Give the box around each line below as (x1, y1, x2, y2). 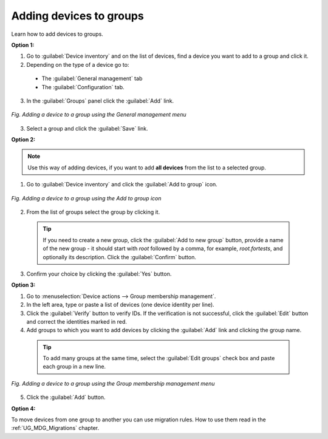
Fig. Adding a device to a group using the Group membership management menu (11, 379, 215, 387)
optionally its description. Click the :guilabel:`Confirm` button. (43, 253, 197, 260)
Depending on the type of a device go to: (26, 61, 129, 68)
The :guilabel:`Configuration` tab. (41, 83, 125, 90)
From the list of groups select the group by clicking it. (26, 208, 160, 216)
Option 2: (11, 136, 36, 143)
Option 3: (11, 281, 36, 288)
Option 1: (11, 41, 35, 49)
